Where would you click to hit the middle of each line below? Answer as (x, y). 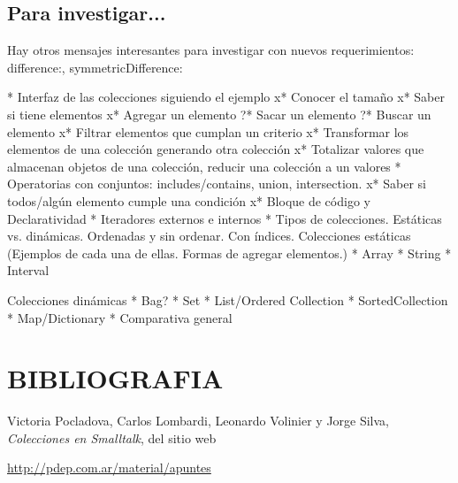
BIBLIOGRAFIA (115, 378)
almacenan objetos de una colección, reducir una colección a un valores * (204, 166)
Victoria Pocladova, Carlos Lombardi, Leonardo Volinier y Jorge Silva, (198, 421)
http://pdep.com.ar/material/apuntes (109, 468)
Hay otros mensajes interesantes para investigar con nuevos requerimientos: (211, 50)
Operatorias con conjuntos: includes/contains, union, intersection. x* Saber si (217, 184)
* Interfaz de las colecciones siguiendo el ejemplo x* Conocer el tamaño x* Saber (226, 97)
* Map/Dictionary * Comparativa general (120, 317)
